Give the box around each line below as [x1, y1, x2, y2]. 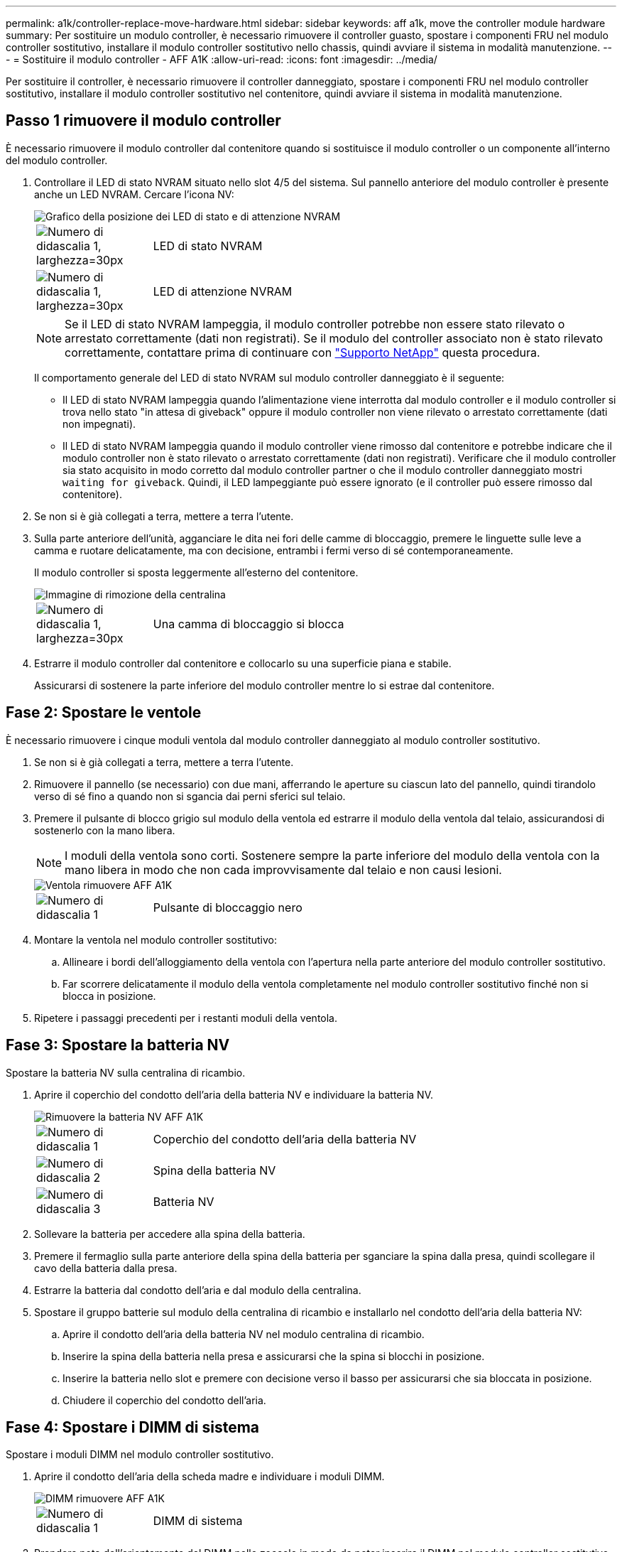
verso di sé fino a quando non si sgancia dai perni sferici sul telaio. [34, 790, 346, 802]
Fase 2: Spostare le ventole [6, 704, 202, 722]
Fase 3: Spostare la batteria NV [6, 1036, 230, 1055]
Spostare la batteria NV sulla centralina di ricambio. [6, 1066, 246, 1079]
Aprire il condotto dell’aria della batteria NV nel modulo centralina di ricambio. [62, 1327, 425, 1340]
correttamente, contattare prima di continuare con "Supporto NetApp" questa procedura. [65, 345, 540, 360]
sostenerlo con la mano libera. [34, 824, 175, 836]
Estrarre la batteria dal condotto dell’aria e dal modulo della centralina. [34, 1283, 361, 1296]
